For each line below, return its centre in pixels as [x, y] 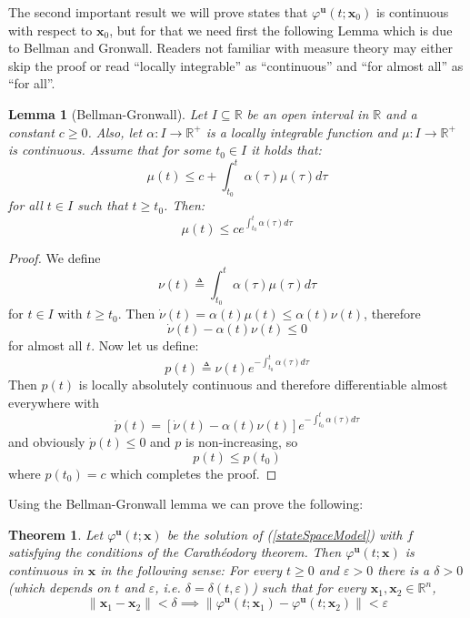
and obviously [47, 441]
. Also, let [115, 132]
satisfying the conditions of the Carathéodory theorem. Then [175, 552]
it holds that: [286, 150]
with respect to [50, 30]
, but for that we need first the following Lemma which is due [281, 30]
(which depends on [60, 588]
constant [31, 132]
